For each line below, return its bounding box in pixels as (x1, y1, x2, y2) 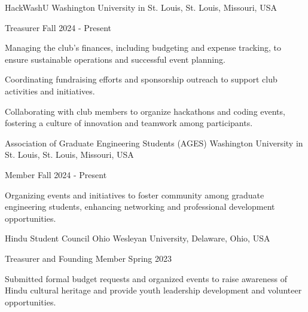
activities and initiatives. (5, 84, 95, 97)
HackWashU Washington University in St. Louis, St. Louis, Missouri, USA (5, 1, 277, 13)
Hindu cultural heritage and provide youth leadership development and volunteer (5, 284, 302, 296)
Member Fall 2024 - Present (5, 168, 107, 181)
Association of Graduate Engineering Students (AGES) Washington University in (5, 136, 303, 149)
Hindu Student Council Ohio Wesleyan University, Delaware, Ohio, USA (5, 232, 270, 244)
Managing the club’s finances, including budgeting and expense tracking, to (5, 41, 281, 54)
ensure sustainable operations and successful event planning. (5, 53, 225, 65)
